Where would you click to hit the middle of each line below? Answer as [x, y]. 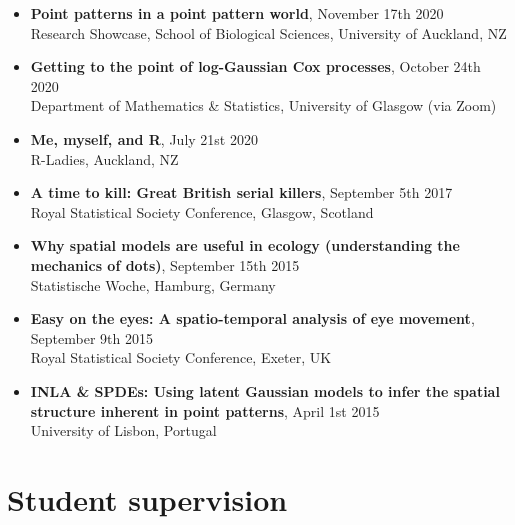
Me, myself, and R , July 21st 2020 [144, 138]
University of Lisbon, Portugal [123, 430]
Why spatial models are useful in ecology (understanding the [245, 245]
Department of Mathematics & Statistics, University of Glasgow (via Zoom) [263, 105]
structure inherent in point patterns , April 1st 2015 [205, 410]
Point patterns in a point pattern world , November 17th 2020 [237, 13]
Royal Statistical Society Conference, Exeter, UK [181, 357]
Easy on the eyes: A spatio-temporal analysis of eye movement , [252, 318]
